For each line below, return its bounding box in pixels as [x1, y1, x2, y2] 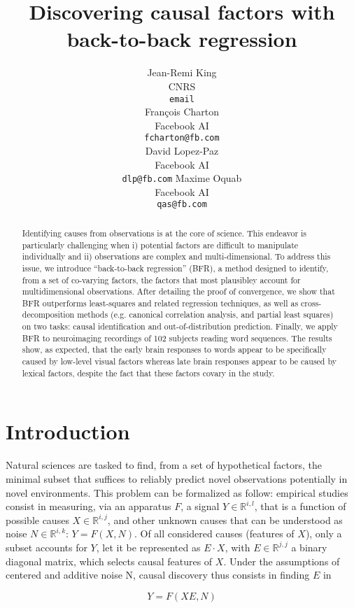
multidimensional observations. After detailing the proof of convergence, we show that [22, 285, 335, 297]
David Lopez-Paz [145, 143, 219, 157]
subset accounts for [6, 539, 87, 554]
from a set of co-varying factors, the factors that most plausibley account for [22, 274, 301, 285]
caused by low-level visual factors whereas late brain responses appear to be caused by [22, 355, 337, 367]
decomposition [22, 309, 75, 320]
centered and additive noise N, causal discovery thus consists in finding [6, 567, 310, 582]
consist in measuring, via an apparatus [6, 499, 171, 514]
